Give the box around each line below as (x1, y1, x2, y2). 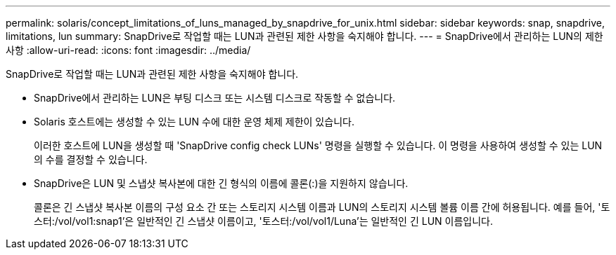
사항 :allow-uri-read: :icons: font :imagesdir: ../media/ (6, 44, 251, 56)
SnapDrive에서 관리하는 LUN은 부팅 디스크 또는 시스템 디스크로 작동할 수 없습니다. (34, 92, 396, 104)
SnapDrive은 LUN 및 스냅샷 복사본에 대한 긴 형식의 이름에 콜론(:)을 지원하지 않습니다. (34, 177, 409, 189)
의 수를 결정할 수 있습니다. (34, 153, 148, 165)
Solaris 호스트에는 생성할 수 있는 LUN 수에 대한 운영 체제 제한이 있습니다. (34, 116, 354, 127)
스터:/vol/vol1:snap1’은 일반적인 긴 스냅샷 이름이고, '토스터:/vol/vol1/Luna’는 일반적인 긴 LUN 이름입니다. (34, 215, 494, 227)
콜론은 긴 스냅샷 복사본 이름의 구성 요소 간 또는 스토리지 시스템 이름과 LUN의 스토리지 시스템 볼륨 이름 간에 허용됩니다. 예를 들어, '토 (34, 201, 610, 213)
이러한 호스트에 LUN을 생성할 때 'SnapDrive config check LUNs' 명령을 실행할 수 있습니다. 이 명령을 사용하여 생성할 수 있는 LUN (34, 139, 603, 151)
